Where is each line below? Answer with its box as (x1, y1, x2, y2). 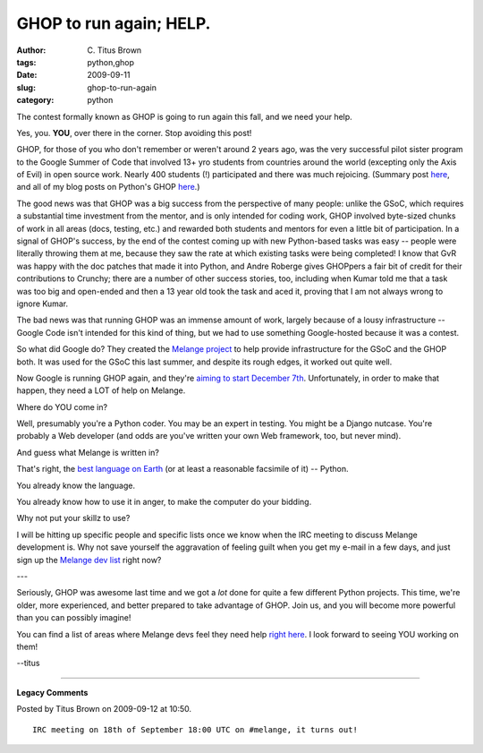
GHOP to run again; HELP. (16, 13, 211, 33)
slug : (16, 81, 36, 93)
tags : (16, 56, 37, 67)
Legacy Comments (16, 687, 89, 697)
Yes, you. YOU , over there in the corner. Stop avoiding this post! (16, 127, 252, 138)
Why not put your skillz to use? (16, 513, 131, 524)
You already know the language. (16, 480, 136, 491)
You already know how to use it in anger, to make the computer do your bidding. (16, 497, 312, 508)
